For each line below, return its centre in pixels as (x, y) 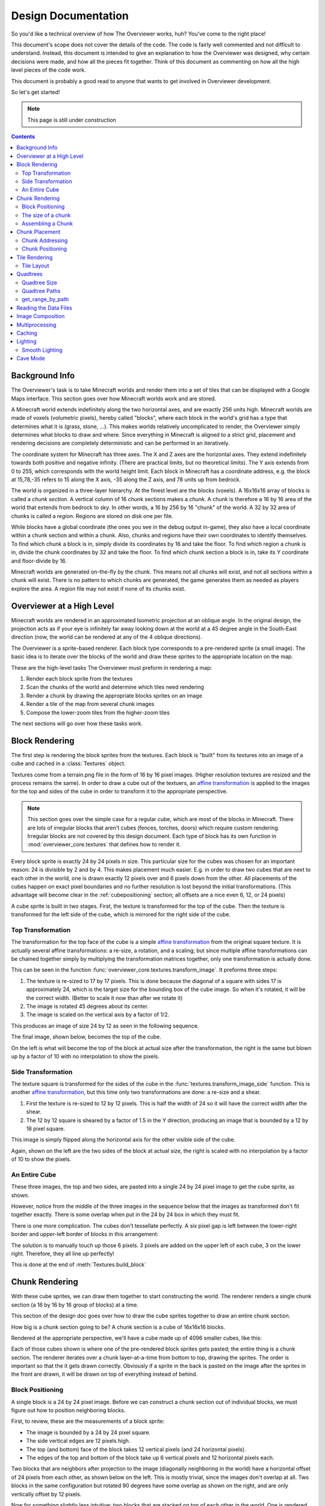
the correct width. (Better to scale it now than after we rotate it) (104, 998)
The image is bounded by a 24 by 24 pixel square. (88, 1432)
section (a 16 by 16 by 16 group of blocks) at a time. (75, 1305)
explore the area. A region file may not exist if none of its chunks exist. (98, 589)
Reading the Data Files (44, 308)
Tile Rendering (35, 257)
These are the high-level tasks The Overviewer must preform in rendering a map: (112, 667)
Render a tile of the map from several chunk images (90, 704)
